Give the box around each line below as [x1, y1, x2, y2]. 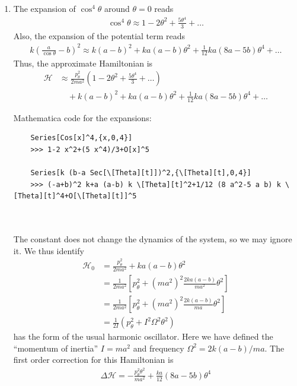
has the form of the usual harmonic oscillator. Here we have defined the [13, 330, 273, 343]
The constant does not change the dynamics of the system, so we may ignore [13, 232, 292, 245]
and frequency [133, 341, 184, 354]
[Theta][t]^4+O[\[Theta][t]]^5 [13, 192, 137, 201]
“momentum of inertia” [13, 341, 98, 354]
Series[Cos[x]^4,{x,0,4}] [30, 134, 133, 143]
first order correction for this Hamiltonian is [13, 353, 174, 366]
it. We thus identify [13, 244, 84, 257]
